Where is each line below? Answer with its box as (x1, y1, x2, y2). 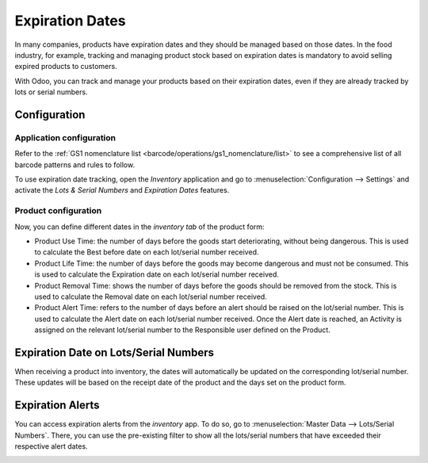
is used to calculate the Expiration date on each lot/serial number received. (34, 270, 279, 279)
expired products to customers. (14, 62, 118, 71)
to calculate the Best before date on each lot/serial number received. (34, 247, 259, 257)
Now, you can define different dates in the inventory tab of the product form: (14, 222, 265, 231)
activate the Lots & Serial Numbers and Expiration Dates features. (14, 186, 230, 195)
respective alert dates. (14, 442, 88, 451)
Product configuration (14, 205, 102, 216)
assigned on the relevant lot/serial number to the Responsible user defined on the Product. (34, 325, 331, 335)
